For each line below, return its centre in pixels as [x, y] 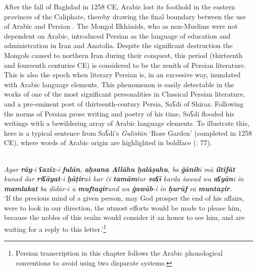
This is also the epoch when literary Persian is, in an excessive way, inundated [122, 75]
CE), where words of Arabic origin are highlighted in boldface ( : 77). [108, 142]
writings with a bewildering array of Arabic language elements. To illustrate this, [127, 123]
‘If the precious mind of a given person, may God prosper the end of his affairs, [124, 198]
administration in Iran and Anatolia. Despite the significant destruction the [118, 45]
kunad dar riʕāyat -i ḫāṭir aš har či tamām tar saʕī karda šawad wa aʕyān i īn [124, 179]
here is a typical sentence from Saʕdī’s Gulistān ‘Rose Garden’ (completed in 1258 [128, 133]
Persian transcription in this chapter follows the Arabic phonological [119, 253]
